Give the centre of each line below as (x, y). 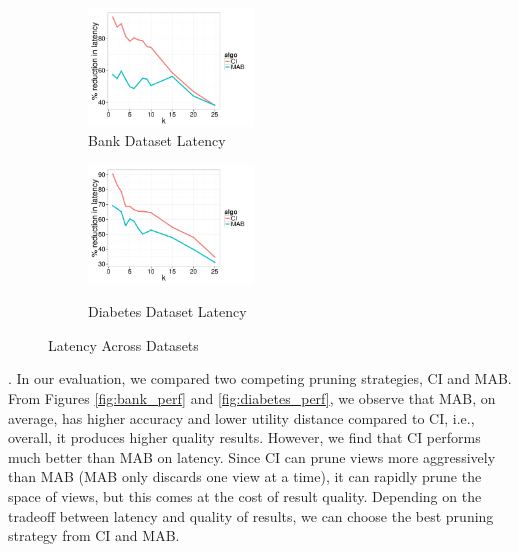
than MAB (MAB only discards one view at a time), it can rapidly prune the (245, 476)
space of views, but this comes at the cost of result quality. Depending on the (245, 495)
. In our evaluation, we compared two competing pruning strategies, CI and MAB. (260, 378)
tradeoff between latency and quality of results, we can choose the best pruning (251, 515)
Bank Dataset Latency (157, 140)
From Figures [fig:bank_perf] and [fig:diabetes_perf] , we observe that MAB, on (252, 397)
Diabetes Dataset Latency (167, 311)
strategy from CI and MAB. (94, 535)
